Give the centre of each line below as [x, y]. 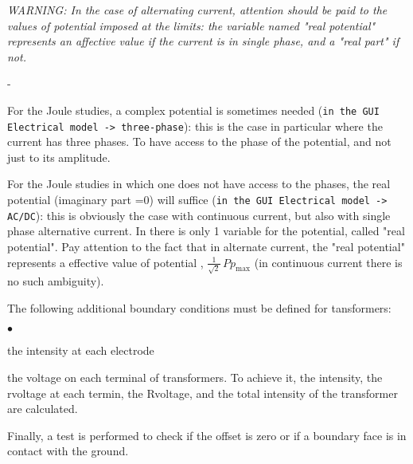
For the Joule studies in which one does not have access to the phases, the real [199, 184]
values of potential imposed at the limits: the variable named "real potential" [191, 25]
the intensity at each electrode [81, 350]
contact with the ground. [68, 451]
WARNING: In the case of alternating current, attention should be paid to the [197, 10]
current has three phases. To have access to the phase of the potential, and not [199, 142]
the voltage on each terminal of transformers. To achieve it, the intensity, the [195, 377]
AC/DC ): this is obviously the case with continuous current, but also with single [199, 215]
